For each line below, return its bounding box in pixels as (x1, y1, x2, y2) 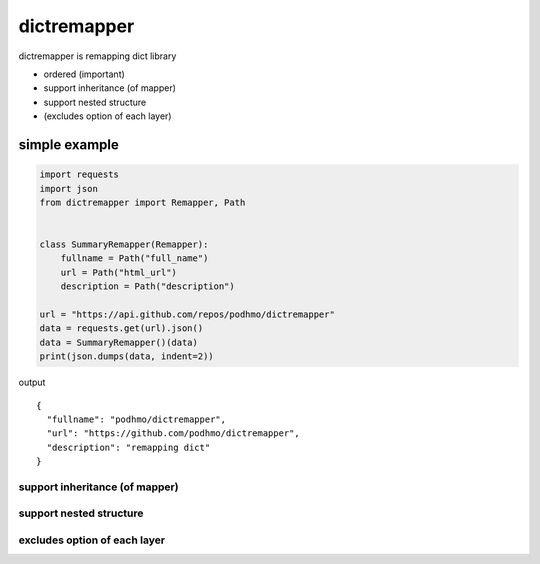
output (18, 376, 46, 389)
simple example (18, 136, 120, 153)
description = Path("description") (60, 281, 235, 292)
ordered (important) (43, 68, 125, 80)
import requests (39, 169, 120, 180)
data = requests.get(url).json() (39, 323, 204, 334)
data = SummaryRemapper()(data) (39, 336, 199, 348)
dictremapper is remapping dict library (18, 50, 177, 62)
